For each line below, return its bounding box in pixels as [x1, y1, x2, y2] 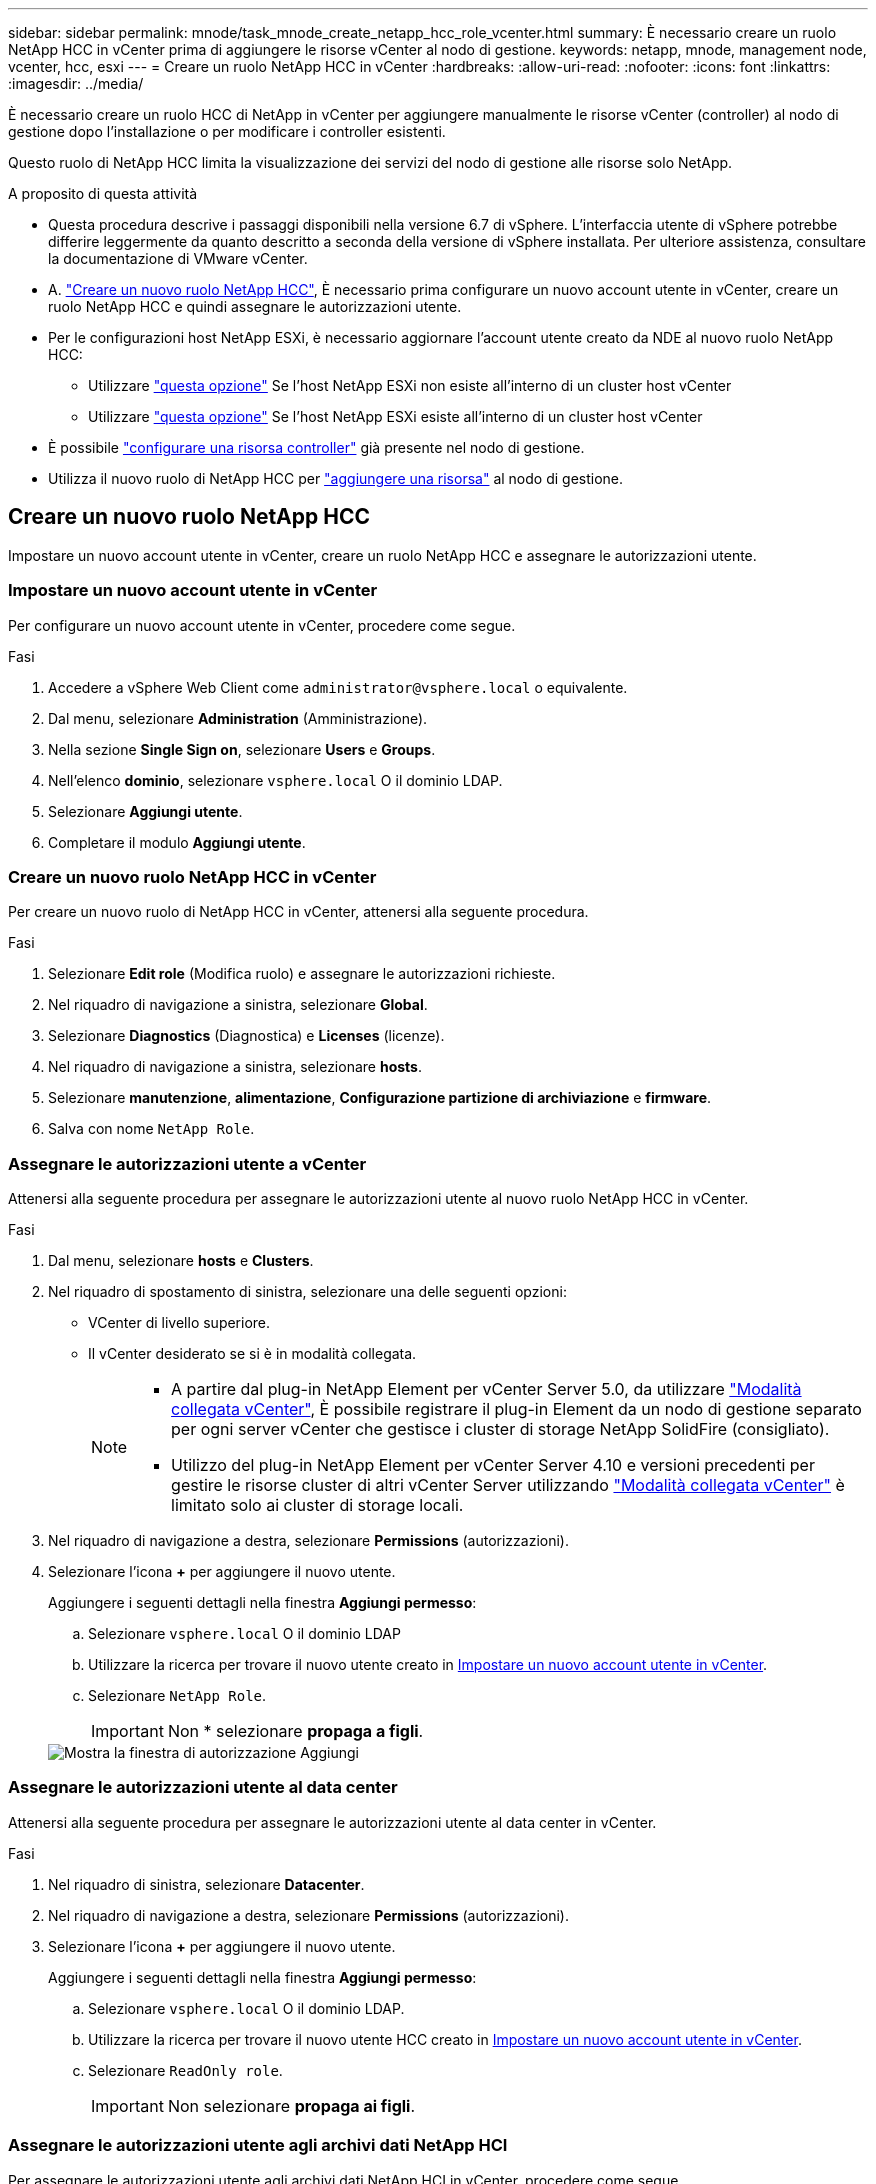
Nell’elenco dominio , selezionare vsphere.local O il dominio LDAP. [48, 771, 503, 789]
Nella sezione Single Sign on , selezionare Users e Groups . [48, 740, 436, 758]
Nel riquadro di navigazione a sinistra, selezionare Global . [48, 996, 428, 1014]
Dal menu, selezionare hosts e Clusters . [48, 1252, 314, 1270]
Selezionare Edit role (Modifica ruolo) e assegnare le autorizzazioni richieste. [48, 965, 556, 983]
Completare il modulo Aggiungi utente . [48, 833, 306, 851]
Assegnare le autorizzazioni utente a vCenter [8, 1153, 367, 1174]
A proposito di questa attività [8, 185, 198, 202]
